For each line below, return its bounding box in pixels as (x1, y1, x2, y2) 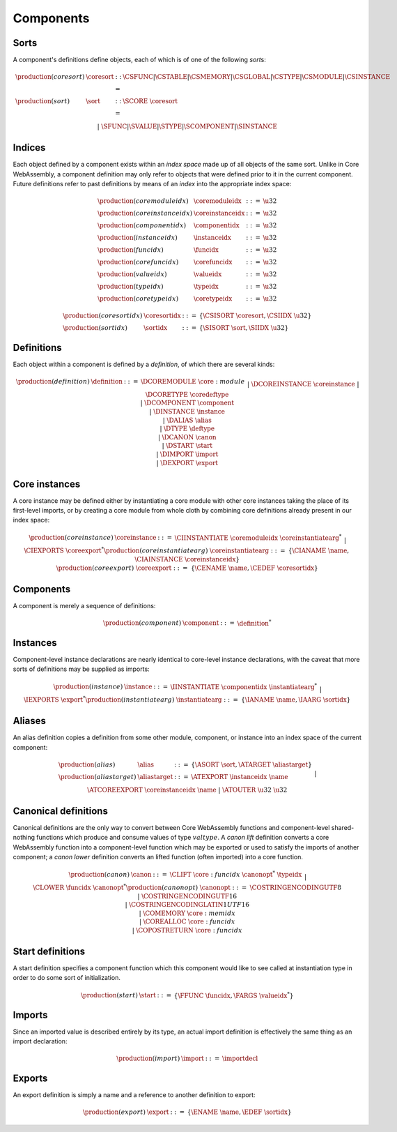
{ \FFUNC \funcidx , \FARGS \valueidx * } (173, 990, 294, 999)
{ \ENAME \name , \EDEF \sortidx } (187, 1108, 292, 1116)
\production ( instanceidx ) (98, 234, 178, 242)
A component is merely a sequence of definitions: (13, 601, 156, 610)
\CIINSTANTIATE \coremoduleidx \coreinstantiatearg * (174, 532, 342, 542)
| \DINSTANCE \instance (149, 408, 226, 416)
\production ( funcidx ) (98, 246, 164, 254)
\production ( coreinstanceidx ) (98, 209, 193, 218)
